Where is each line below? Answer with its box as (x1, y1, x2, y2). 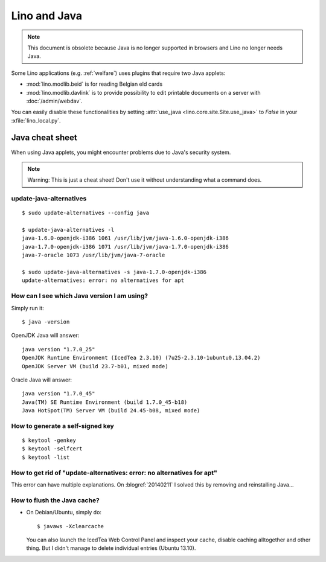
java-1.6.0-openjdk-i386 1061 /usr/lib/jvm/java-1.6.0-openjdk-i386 (22, 235, 229, 241)
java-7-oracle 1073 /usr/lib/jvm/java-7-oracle (22, 252, 165, 259)
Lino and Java (11, 9, 83, 22)
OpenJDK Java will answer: (11, 332, 80, 339)
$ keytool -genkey (22, 437, 77, 444)
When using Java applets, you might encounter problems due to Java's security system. (11, 148, 231, 156)
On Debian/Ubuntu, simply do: (26, 509, 102, 516)
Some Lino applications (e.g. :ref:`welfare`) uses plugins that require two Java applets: (11, 69, 226, 77)
